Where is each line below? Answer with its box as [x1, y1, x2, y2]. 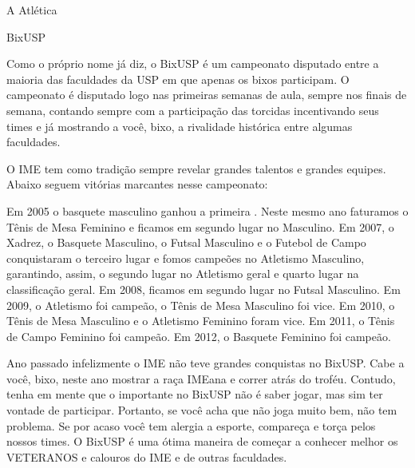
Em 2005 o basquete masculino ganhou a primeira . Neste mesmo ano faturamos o [6, 202, 409, 219]
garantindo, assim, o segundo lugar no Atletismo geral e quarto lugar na [6, 265, 359, 282]
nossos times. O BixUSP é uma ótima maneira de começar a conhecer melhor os [6, 433, 398, 450]
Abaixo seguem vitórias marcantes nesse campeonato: [6, 176, 268, 192]
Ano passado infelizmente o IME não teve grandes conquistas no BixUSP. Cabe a [6, 355, 405, 371]
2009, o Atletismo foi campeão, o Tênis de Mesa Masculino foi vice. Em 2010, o [6, 296, 395, 313]
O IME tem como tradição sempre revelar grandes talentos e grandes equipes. [6, 160, 386, 176]
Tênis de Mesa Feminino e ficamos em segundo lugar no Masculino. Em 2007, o [6, 218, 394, 235]
